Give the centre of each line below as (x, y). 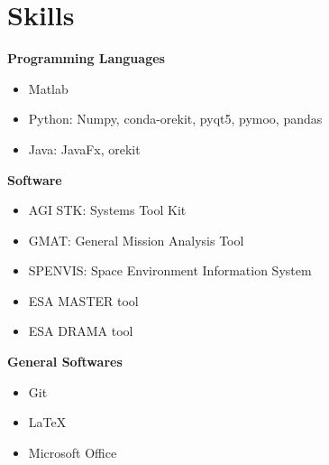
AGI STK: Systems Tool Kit (107, 210)
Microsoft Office (73, 452)
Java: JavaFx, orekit (84, 149)
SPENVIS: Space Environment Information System (170, 270)
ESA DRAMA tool (81, 331)
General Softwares (65, 362)
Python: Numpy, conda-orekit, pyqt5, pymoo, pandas (175, 119)
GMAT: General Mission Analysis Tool (136, 240)
